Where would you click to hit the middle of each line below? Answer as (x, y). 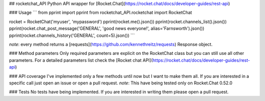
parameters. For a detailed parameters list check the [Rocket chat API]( (81, 60)
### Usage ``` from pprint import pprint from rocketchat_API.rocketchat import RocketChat (101, 13)
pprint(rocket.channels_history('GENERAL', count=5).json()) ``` (72, 35)
